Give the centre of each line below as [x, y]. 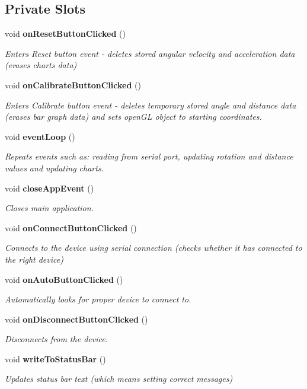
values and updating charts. [54, 168]
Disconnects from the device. [56, 339]
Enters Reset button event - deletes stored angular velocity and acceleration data [150, 53]
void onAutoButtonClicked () [64, 279]
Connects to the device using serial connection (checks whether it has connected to [153, 248]
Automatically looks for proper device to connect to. [98, 299]
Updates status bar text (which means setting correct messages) [119, 379]
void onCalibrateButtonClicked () [73, 85]
